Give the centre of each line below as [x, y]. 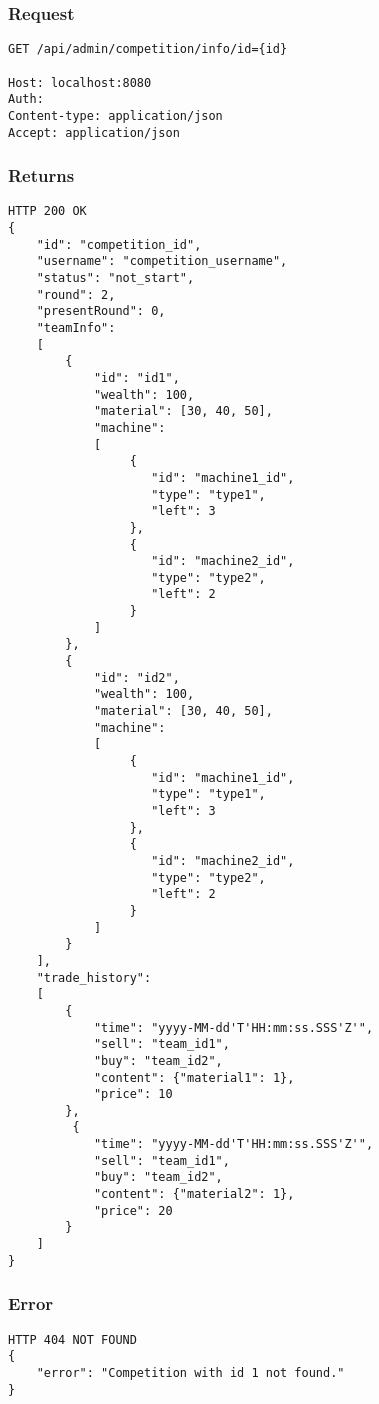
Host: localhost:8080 [80, 82]
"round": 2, [76, 294]
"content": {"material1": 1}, [194, 1077]
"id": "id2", [136, 677]
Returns [41, 175]
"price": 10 [133, 1094]
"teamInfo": [76, 327]
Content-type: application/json [115, 115]
